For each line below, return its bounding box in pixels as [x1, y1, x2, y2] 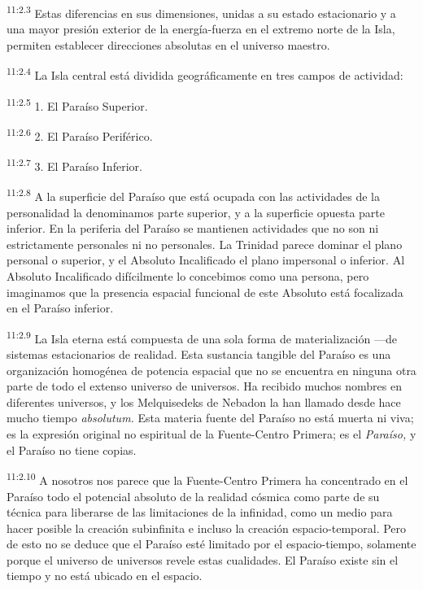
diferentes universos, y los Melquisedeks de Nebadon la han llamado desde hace [7, 393, 401, 410]
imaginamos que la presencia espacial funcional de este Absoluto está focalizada [7, 283, 403, 300]
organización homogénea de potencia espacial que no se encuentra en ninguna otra [7, 361, 416, 378]
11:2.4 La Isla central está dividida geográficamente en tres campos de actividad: [7, 64, 403, 84]
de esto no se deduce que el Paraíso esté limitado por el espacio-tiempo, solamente [7, 535, 416, 552]
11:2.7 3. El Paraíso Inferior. [7, 155, 142, 174]
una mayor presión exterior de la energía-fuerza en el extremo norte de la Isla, [7, 20, 395, 37]
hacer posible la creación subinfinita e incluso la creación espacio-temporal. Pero [7, 519, 407, 536]
